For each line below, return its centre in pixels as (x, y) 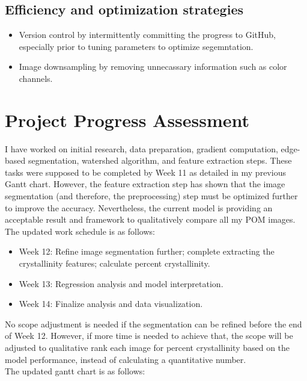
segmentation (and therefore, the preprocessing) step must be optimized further (151, 196)
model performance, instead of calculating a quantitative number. (126, 359)
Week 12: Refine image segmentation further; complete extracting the (147, 251)
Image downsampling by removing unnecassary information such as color (153, 67)
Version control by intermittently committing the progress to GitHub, (147, 35)
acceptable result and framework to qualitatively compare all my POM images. (150, 219)
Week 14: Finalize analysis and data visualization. (111, 304)
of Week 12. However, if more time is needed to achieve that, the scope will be (149, 336)
